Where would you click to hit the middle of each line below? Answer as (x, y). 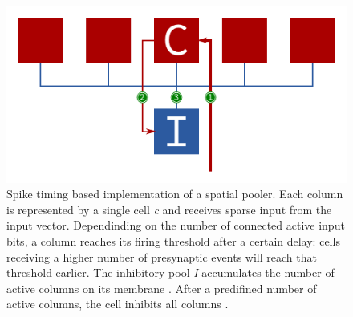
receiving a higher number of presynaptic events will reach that (162, 256)
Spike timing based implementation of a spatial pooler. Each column (175, 194)
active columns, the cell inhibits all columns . (118, 304)
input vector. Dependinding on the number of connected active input (176, 225)
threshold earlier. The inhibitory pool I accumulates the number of (170, 272)
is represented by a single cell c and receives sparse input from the (169, 209)
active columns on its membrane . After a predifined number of (162, 288)
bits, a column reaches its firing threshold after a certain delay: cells (173, 241)
